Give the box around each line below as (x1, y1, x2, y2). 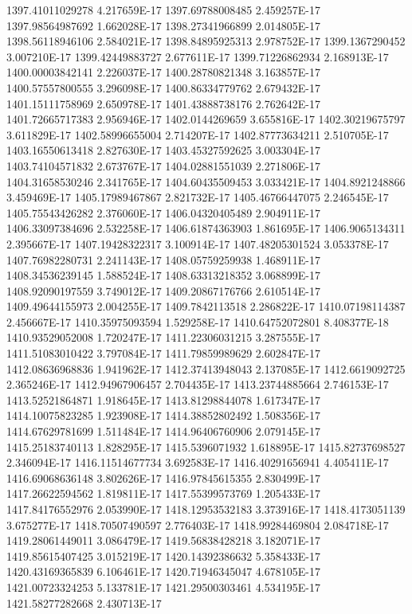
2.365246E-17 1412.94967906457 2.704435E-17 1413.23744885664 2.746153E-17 (6, 376, 389, 393)
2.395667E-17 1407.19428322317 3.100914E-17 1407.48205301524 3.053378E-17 (6, 235, 389, 252)
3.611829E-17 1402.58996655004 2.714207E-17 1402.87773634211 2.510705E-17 (6, 126, 389, 143)
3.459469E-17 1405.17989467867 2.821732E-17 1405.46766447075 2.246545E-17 (6, 189, 389, 205)
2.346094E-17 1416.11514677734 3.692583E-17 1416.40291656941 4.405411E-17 (6, 454, 389, 471)
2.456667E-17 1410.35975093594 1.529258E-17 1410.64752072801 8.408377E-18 (6, 313, 389, 330)
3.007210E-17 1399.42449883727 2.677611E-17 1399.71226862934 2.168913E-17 (6, 48, 389, 65)
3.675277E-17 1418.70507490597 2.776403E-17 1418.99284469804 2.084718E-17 (6, 516, 389, 533)
